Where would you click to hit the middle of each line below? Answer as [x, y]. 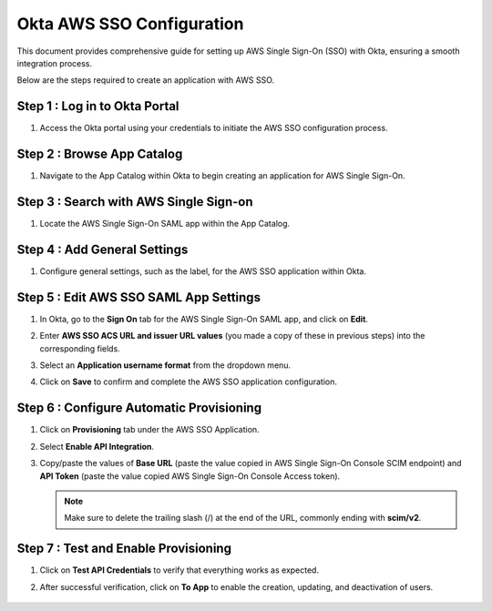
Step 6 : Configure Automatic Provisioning [139, 408]
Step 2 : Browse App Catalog [100, 154]
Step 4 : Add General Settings [102, 249]
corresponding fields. [80, 348]
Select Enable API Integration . [97, 446]
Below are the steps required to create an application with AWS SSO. [146, 80]
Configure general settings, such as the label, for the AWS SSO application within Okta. [203, 271]
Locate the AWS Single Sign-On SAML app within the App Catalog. [165, 224]
